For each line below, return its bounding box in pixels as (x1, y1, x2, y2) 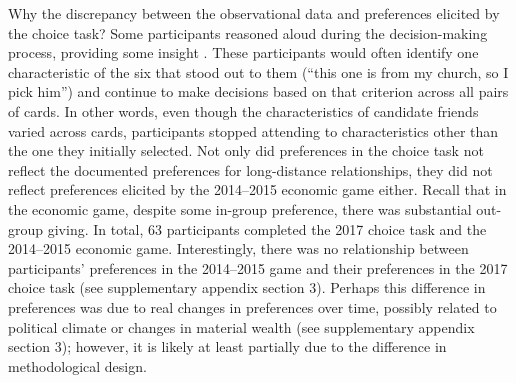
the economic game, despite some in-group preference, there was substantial (8, 198, 472, 219)
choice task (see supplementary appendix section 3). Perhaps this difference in (8, 277, 486, 298)
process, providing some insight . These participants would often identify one (8, 42, 479, 63)
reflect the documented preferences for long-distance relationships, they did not (8, 159, 493, 180)
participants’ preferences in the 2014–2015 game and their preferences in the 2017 (8, 257, 508, 278)
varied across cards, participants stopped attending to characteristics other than (8, 120, 499, 141)
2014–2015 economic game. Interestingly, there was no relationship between (8, 238, 469, 259)
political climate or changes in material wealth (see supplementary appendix (8, 316, 475, 337)
